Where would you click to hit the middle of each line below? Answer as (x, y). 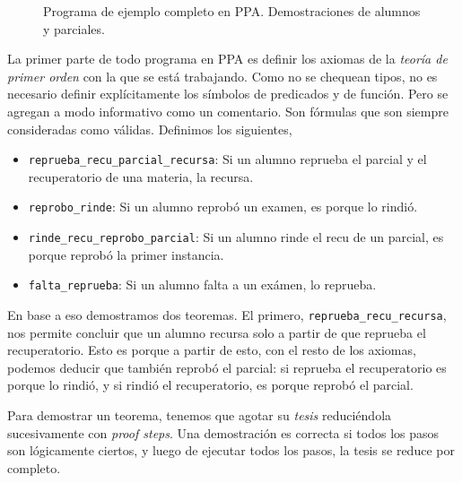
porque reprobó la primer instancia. (126, 254)
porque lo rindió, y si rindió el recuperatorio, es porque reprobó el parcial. (210, 385)
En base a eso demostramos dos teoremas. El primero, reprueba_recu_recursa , (227, 314)
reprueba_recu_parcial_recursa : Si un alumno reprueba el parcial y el (227, 159)
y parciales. (74, 28)
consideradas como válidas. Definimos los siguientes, (150, 129)
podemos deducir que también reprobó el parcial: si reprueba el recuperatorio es (227, 367)
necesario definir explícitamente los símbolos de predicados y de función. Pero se (228, 94)
